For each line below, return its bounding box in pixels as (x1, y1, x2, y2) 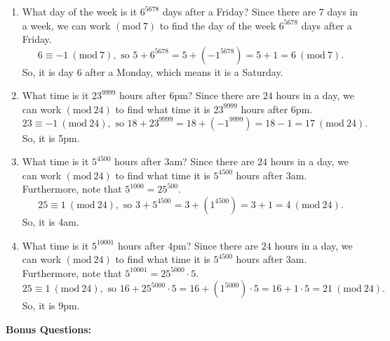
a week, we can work (22, 18, 111, 32)
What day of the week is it (22, 4, 137, 18)
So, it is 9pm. (22, 298, 80, 313)
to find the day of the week (159, 18, 276, 32)
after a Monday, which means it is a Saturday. (85, 64, 283, 79)
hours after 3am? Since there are (114, 154, 255, 169)
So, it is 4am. (22, 214, 79, 229)
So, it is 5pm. (22, 130, 80, 145)
